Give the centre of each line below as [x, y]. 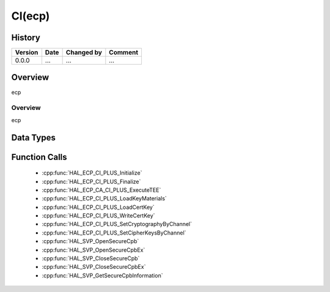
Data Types [34, 137]
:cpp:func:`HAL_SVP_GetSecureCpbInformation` [102, 276]
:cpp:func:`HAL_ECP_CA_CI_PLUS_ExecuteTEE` [101, 190]
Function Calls [39, 157]
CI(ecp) [31, 16]
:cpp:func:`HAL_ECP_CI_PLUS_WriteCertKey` [98, 216]
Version [27, 53]
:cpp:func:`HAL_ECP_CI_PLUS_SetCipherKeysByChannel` [114, 233]
